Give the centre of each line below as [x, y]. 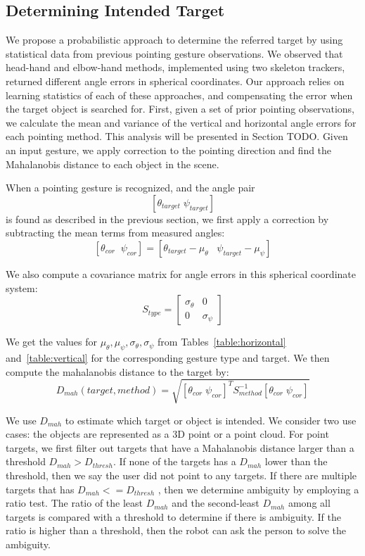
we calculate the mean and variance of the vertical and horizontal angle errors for [181, 122]
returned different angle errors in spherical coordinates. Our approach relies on [175, 81]
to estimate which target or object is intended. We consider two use [211, 420]
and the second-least [216, 503]
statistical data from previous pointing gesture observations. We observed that [174, 53]
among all [309, 503]
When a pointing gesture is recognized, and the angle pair [130, 188]
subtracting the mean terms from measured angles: [115, 233]
